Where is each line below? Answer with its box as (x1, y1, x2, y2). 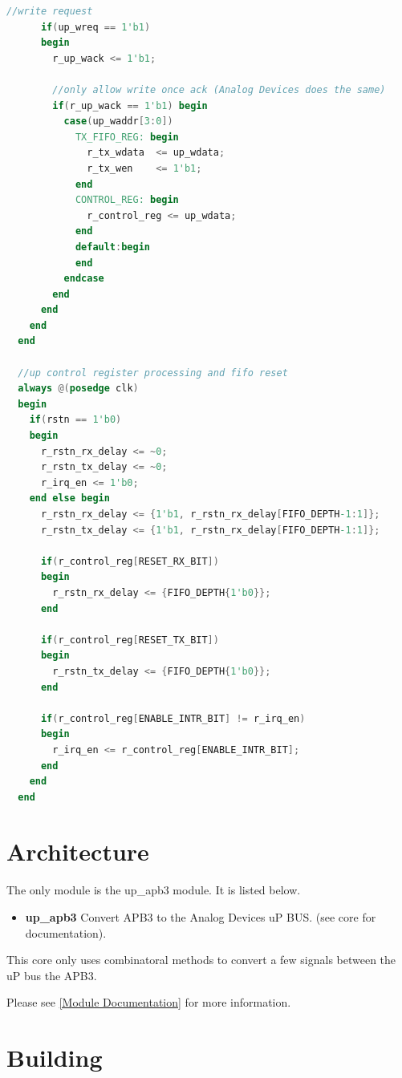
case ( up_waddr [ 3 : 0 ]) (63, 115, 173, 128)
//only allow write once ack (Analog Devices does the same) (52, 83, 386, 95)
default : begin (75, 241, 150, 253)
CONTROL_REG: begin (75, 194, 179, 206)
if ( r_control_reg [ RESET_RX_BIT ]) (40, 555, 219, 567)
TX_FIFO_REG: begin (75, 131, 179, 143)
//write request (6, 6, 93, 17)
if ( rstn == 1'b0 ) (29, 414, 122, 426)
